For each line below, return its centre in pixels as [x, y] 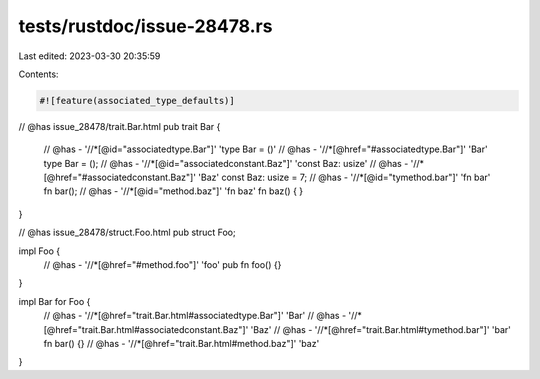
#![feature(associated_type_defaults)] [137, 100]
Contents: [38, 74]
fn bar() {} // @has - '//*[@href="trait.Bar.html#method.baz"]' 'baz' [181, 343]
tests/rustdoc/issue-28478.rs [145, 26]
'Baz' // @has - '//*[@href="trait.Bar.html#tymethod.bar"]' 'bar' [381, 329]
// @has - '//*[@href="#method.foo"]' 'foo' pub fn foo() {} [162, 265]
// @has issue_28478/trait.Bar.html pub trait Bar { [119, 126]
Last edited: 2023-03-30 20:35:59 [89, 56]
